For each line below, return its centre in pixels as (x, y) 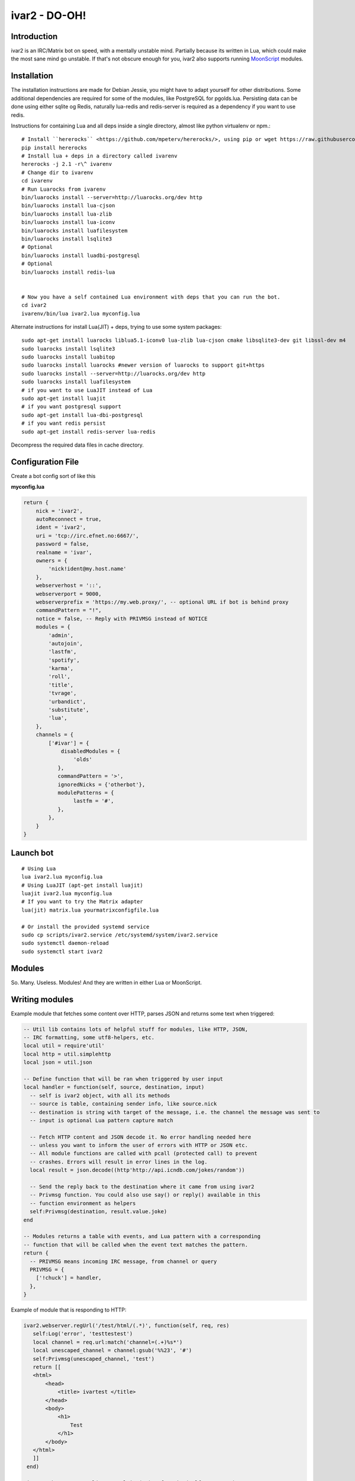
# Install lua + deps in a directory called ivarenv (99, 156)
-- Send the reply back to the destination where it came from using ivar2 (142, 1187)
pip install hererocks (54, 148)
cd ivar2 (34, 305)
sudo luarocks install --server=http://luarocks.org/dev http (114, 374)
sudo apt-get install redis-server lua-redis (89, 432)
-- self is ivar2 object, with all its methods (100, 1095)
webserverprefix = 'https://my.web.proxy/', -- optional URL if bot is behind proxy (162, 602)
